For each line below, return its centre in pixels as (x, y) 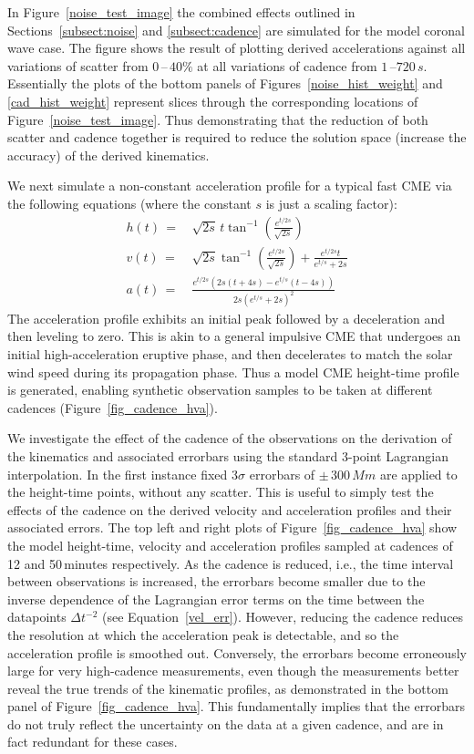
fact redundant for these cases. (93, 742)
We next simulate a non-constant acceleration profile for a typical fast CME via (230, 186)
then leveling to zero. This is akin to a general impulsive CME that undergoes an (234, 336)
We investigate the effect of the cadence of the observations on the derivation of (230, 438)
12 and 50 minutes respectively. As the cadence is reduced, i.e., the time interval (231, 563)
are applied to (418, 474)
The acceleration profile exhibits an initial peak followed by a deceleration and (227, 318)
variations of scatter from (78, 65)
